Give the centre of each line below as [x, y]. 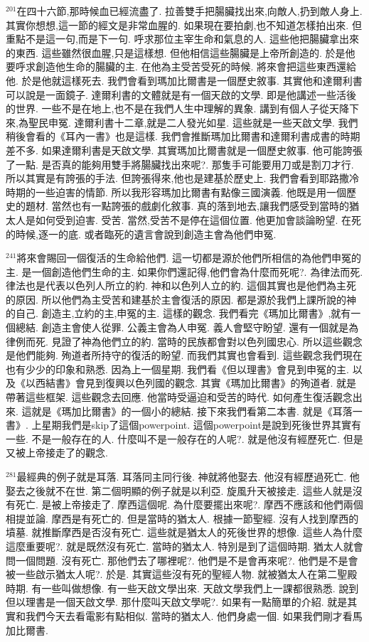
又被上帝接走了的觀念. [57, 453]
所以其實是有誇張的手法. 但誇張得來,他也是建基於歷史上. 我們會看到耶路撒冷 [182, 178]
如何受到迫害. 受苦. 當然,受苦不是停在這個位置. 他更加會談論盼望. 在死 [198, 219]
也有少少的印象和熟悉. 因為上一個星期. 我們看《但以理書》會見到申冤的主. [177, 369]
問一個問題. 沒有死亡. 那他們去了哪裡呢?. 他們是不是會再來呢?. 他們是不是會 [182, 560]
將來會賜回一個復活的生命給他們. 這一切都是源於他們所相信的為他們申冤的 [189, 258]
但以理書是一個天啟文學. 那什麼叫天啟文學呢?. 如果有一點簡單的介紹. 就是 [177, 602]
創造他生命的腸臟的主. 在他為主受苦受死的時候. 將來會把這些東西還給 [196, 66]
